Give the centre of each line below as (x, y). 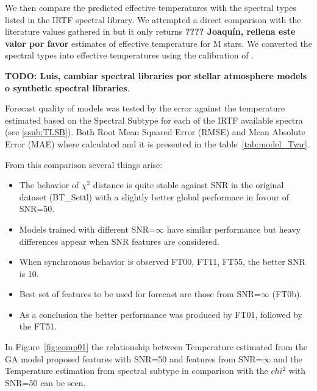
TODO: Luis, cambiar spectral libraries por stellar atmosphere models (156, 75)
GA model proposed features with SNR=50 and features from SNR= (134, 358)
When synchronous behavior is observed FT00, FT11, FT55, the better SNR (162, 262)
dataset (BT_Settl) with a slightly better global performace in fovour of (154, 196)
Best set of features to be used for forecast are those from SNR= (140, 294)
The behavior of (49, 185)
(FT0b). (287, 294)
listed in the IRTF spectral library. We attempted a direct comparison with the (153, 19)
